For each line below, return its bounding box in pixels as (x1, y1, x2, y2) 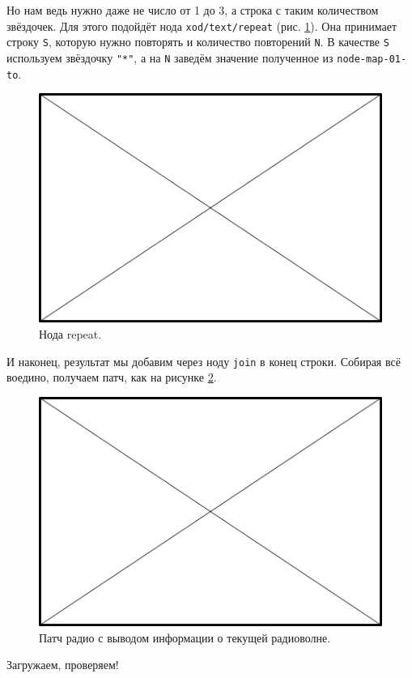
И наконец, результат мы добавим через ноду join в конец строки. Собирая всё (6, 352, 401, 369)
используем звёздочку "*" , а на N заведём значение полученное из (6, 49, 333, 66)
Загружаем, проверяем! (6, 656, 119, 673)
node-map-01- (337, 53, 407, 65)
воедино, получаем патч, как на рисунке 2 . (6, 369, 217, 386)
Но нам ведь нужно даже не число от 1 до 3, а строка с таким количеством (6, 2, 379, 18)
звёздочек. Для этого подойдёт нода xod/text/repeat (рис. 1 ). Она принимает (6, 17, 397, 34)
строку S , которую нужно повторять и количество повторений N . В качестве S (6, 33, 389, 50)
